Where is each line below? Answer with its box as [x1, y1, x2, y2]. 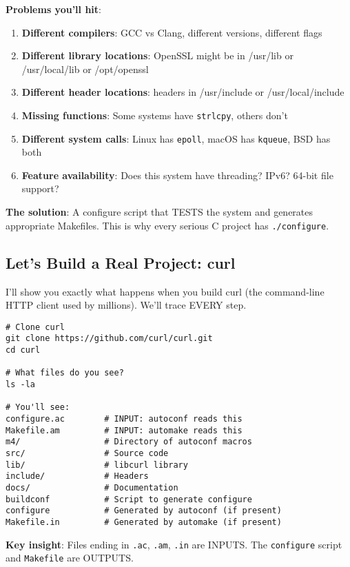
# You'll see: [6, 402, 70, 413]
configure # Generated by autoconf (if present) [6, 506, 282, 516]
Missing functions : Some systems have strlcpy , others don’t [21, 107, 288, 122]
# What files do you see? [6, 368, 124, 378]
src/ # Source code [6, 448, 169, 458]
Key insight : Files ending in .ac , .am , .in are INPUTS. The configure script [6, 537, 342, 551]
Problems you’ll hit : [6, 2, 101, 16]
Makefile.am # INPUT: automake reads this [6, 425, 243, 435]
